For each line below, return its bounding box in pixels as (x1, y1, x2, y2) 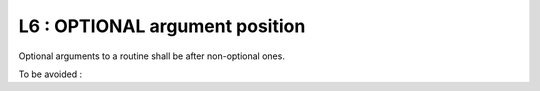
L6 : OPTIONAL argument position (18, 15, 306, 37)
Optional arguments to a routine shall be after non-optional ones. (18, 50, 285, 62)
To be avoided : (18, 68, 83, 80)
